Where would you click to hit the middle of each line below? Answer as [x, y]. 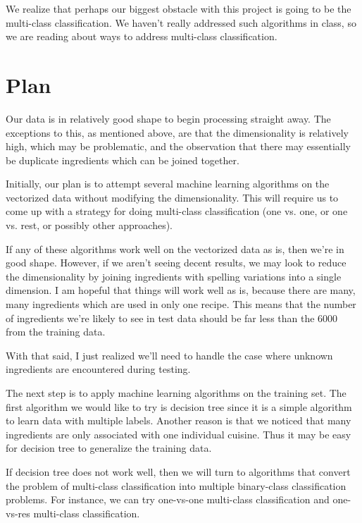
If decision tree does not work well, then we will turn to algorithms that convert [178, 471]
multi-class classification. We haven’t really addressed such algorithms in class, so [181, 22]
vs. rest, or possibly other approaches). [89, 225]
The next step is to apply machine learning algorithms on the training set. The [176, 393]
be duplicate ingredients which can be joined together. [123, 160]
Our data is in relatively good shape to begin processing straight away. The [168, 118]
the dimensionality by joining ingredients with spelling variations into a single [174, 276]
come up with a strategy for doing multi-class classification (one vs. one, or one [177, 211]
